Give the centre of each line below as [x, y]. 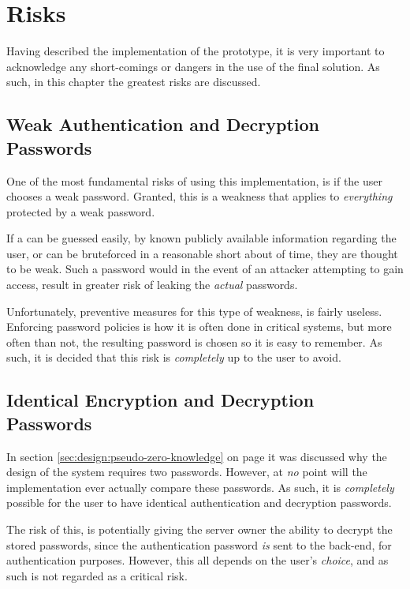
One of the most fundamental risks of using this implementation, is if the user [195, 180]
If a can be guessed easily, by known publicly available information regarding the [201, 238]
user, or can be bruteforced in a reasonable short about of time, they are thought [202, 253]
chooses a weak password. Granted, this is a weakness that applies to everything [199, 196]
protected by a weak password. [81, 211]
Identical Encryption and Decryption [160, 400]
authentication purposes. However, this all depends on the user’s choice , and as [198, 560]
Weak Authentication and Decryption [163, 124]
